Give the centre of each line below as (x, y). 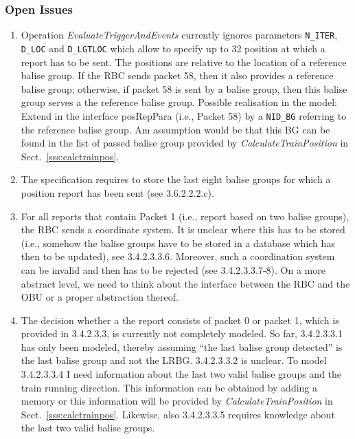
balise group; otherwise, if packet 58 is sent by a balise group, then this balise (184, 88)
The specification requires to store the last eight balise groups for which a (176, 179)
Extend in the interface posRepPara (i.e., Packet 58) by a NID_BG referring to (184, 115)
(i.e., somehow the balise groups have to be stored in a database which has (178, 243)
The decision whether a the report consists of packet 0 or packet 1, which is (180, 320)
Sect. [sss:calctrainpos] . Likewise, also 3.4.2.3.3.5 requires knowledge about (178, 414)
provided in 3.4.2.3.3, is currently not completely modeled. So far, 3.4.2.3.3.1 (182, 333)
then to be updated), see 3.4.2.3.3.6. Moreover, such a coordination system (178, 256)
